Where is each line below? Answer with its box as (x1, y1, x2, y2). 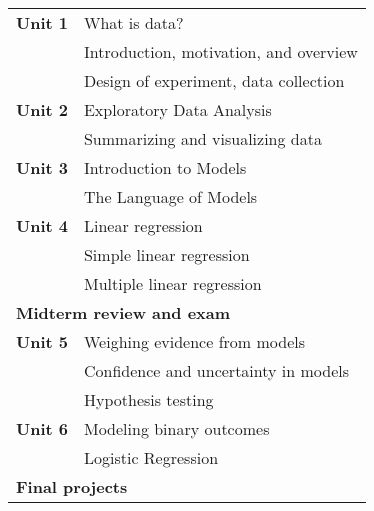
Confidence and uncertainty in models (83, 359, 350, 382)
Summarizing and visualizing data (83, 127, 322, 150)
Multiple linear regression (83, 272, 262, 295)
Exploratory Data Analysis (83, 98, 272, 121)
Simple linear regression (83, 243, 250, 266)
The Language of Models (83, 185, 258, 208)
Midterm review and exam (16, 301, 231, 324)
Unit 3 (16, 156, 68, 179)
